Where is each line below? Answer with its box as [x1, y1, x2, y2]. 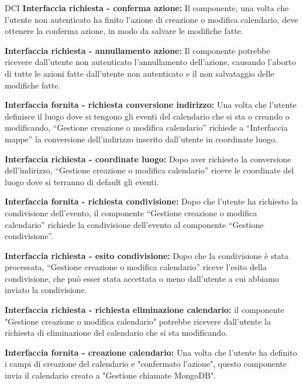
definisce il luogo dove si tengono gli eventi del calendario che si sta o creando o [5, 110, 290, 122]
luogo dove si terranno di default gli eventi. [5, 175, 159, 188]
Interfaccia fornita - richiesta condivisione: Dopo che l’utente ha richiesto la [5, 195, 298, 207]
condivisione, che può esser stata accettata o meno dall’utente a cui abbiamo [5, 272, 279, 284]
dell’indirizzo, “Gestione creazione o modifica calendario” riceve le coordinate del [5, 164, 294, 176]
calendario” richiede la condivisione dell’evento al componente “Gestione [5, 218, 264, 230]
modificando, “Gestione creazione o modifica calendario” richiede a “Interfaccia [5, 121, 288, 134]
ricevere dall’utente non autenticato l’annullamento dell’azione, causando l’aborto [5, 56, 296, 68]
